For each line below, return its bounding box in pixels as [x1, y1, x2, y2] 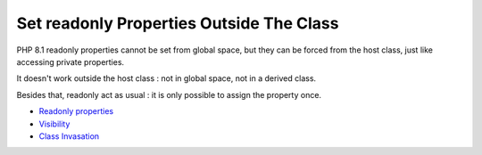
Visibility [38, 118, 71, 129]
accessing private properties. [16, 56, 125, 67]
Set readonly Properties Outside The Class [16, 13, 339, 33]
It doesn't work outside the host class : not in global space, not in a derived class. [16, 73, 317, 84]
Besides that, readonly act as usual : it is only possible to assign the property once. [16, 89, 321, 100]
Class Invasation [38, 130, 100, 142]
